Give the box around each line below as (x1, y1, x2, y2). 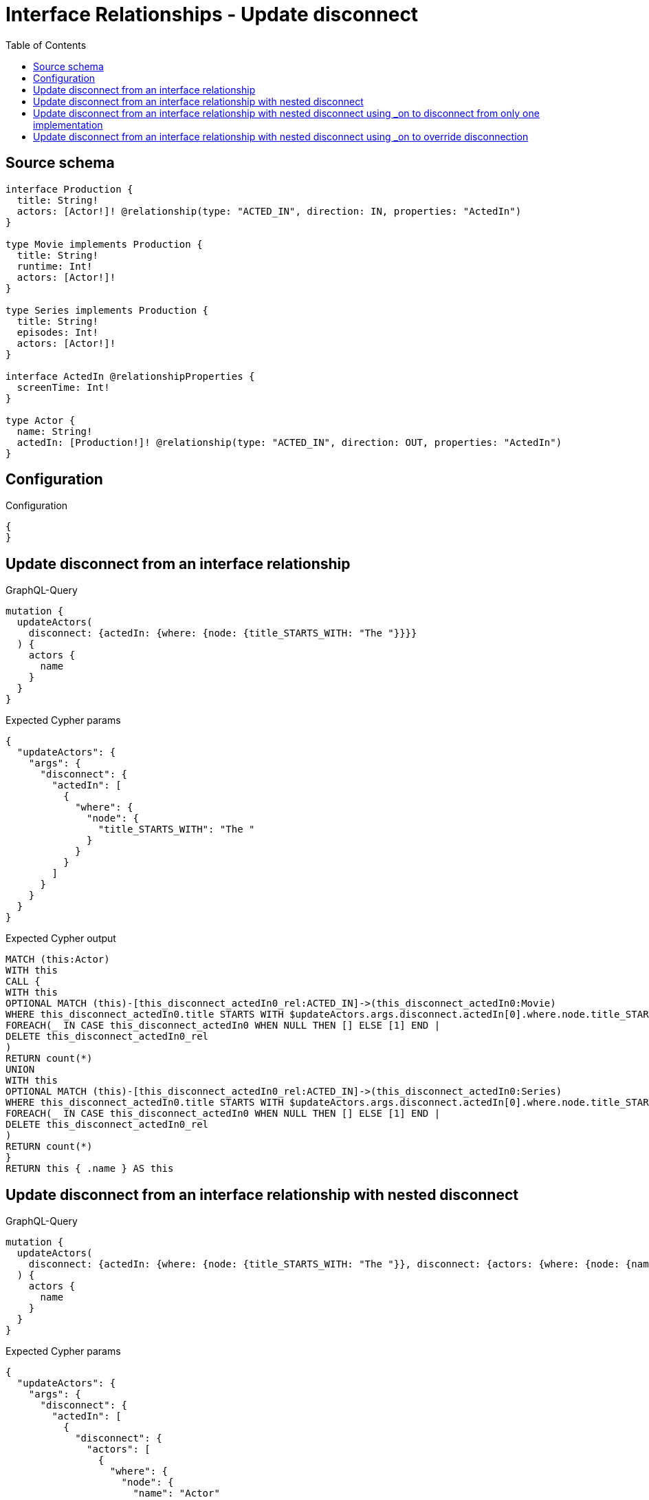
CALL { (5, 976, 41, 987)
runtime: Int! (16, 260, 93, 272)
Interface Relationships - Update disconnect (5, 3, 419, 26)
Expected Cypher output (5, 932, 116, 945)
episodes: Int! (16, 326, 98, 338)
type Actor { (5, 414, 76, 426)
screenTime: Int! (16, 381, 110, 393)
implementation (33, 118, 103, 131)
